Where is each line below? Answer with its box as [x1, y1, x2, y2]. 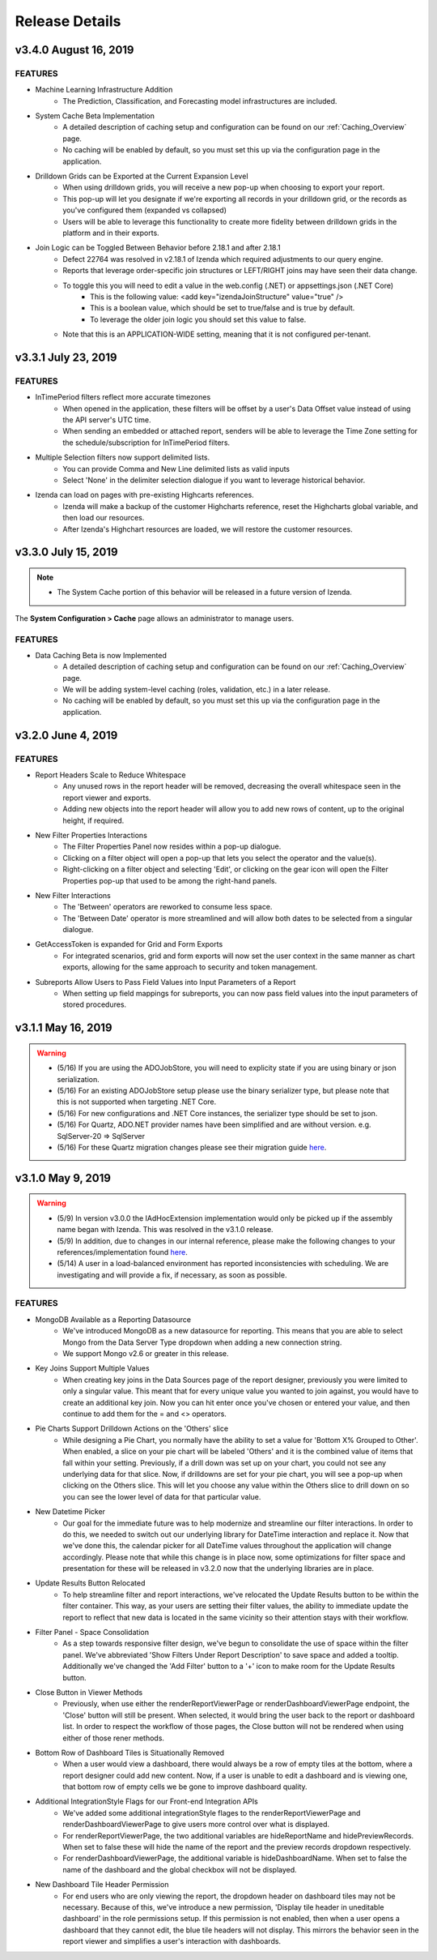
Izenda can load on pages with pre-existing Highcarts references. [35, 490, 254, 500]
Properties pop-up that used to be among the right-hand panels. [62, 875, 278, 885]
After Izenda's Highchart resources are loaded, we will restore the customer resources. [62, 524, 353, 534]
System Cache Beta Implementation [35, 111, 155, 121]
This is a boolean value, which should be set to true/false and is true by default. [90, 303, 355, 313]
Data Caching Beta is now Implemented [35, 650, 168, 660]
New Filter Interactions [35, 890, 111, 900]
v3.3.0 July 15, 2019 [15, 546, 118, 559]
